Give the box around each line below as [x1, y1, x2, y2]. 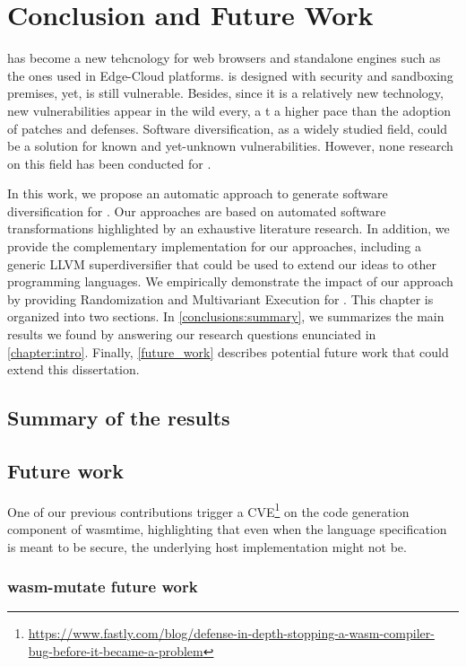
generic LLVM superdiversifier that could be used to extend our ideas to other [7, 254, 436, 273]
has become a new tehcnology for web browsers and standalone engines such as [7, 48, 441, 67]
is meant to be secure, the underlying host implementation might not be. [7, 537, 407, 556]
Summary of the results [7, 404, 230, 432]
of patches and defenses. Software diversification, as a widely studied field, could [7, 118, 447, 137]
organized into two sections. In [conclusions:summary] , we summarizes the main [7, 307, 444, 326]
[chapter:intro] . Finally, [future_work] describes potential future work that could [7, 342, 449, 361]
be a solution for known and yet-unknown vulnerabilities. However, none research [7, 136, 453, 155]
